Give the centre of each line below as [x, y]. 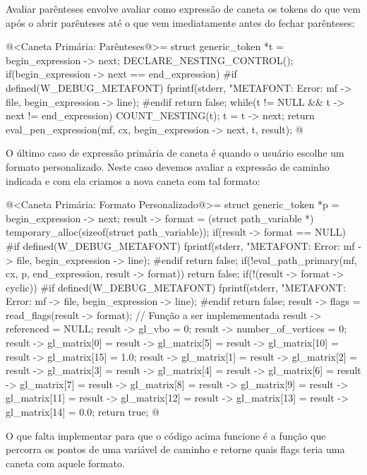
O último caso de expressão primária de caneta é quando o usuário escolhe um [175, 153]
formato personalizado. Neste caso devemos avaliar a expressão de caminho [168, 166]
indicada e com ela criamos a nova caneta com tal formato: [133, 180]
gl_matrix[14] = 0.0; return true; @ [83, 412]
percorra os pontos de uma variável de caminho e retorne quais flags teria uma [175, 449]
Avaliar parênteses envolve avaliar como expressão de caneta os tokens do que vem [183, 8]
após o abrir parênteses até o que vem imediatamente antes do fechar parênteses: [180, 22]
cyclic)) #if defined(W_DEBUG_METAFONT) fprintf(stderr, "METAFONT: [176, 287]
